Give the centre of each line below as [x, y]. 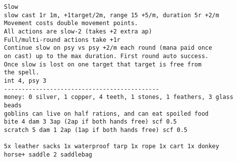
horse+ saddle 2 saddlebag [48, 154]
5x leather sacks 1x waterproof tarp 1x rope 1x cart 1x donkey [112, 146]
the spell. [22, 73]
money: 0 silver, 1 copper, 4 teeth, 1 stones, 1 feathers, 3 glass [119, 97]
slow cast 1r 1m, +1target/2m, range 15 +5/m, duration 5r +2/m [112, 15]
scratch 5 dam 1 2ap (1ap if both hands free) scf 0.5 [96, 130]
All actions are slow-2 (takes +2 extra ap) [78, 31]
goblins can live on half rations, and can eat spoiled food [106, 113]
